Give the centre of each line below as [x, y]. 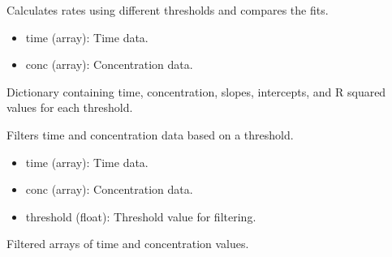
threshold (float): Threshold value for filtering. [141, 216]
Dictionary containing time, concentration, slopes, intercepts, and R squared [196, 91]
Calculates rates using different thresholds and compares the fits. [168, 10]
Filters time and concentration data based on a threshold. [150, 134]
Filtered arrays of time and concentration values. [128, 244]
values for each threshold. [70, 107]
